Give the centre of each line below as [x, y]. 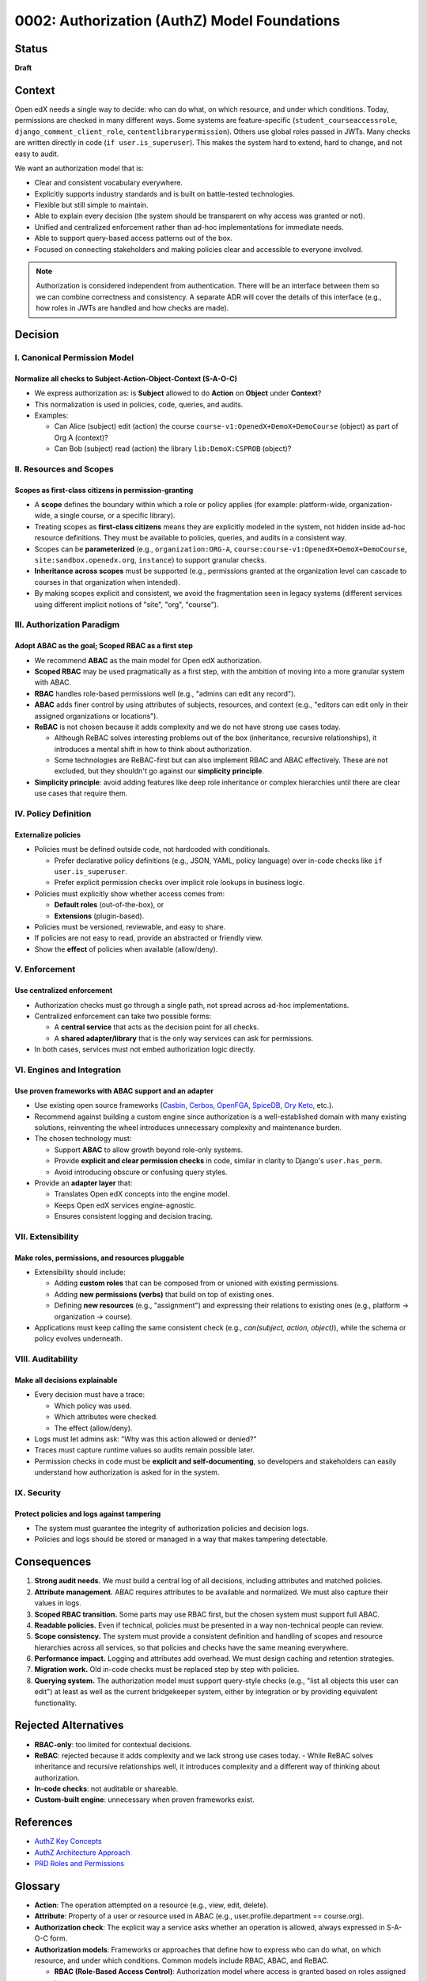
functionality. [56, 1703]
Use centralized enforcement [64, 990]
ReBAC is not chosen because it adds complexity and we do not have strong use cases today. [187, 727]
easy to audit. [37, 154]
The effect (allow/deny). [93, 1428]
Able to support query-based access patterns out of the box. [134, 239]
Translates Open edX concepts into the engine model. [142, 1194]
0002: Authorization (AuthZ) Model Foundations [177, 21]
